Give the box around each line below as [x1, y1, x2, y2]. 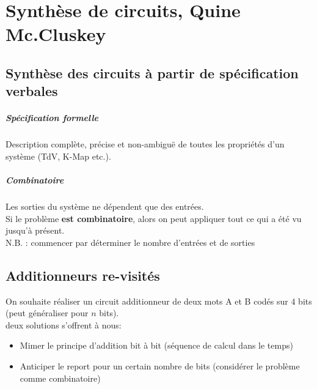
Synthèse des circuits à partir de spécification [5, 63, 299, 82]
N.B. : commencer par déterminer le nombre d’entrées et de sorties [5, 235, 255, 248]
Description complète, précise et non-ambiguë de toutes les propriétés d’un [5, 138, 285, 150]
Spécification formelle [5, 111, 99, 124]
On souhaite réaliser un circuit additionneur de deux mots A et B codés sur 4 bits [5, 294, 312, 307]
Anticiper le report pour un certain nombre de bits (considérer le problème [20, 360, 300, 372]
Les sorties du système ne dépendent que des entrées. [5, 200, 204, 213]
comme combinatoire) [20, 371, 101, 384]
